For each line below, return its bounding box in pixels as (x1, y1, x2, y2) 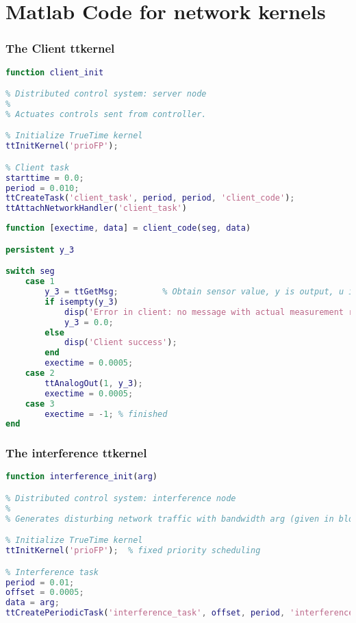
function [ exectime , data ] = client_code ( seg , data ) (5, 223, 251, 233)
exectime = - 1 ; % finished (44, 409, 168, 419)
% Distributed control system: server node (5, 89, 207, 99)
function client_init (5, 67, 104, 77)
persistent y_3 (5, 244, 75, 255)
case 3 (25, 398, 55, 409)
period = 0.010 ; (5, 183, 79, 193)
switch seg (5, 266, 55, 277)
